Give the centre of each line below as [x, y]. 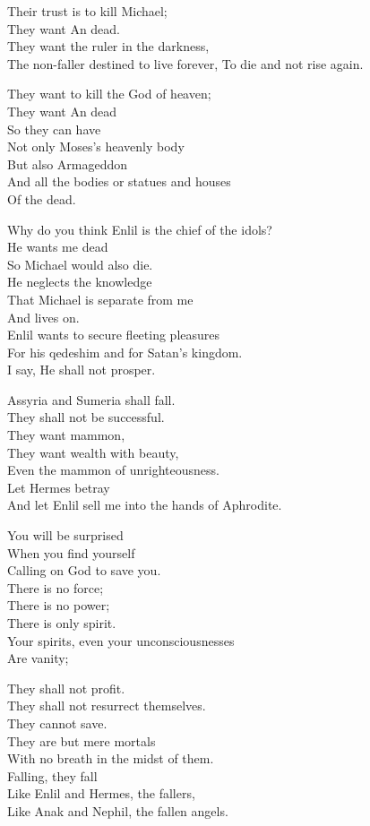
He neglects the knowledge [80, 282]
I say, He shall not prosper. [82, 370]
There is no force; [56, 587]
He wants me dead [58, 247]
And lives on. [43, 317]
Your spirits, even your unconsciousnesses [121, 640]
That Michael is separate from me [100, 299]
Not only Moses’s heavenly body [96, 146]
